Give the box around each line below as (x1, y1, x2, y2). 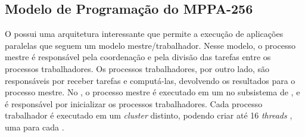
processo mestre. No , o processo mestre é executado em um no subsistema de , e (5, 86, 300, 98)
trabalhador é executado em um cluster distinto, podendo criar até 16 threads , (5, 109, 292, 122)
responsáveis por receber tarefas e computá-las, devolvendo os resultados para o (5, 74, 295, 86)
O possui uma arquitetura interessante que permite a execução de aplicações (5, 27, 284, 40)
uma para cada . (5, 120, 64, 133)
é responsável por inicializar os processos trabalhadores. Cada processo (5, 97, 263, 110)
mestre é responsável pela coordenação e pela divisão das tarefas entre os (5, 51, 271, 63)
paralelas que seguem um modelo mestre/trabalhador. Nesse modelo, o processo (5, 39, 295, 51)
